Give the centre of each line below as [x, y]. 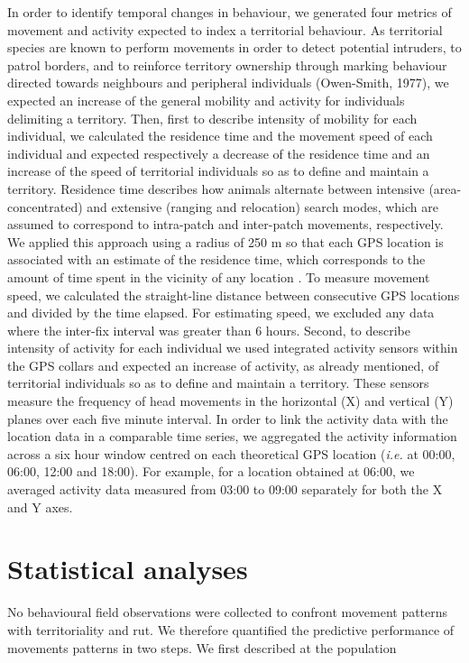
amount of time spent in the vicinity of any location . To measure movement [219, 276]
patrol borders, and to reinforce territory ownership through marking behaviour [227, 64]
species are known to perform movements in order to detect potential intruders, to [234, 47]
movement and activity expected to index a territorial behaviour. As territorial [225, 29]
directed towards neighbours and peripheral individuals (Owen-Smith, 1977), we [228, 83]
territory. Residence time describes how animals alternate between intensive [216, 188]
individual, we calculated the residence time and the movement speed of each [220, 136]
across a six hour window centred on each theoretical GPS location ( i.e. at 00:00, [231, 453]
